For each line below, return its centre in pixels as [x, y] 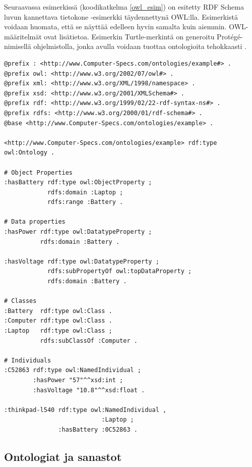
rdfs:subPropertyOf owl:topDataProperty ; [119, 271]
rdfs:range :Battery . [85, 202]
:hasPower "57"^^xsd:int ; [78, 380]
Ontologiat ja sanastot [63, 456]
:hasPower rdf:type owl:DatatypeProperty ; [78, 232]
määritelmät [23, 36]
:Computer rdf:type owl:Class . [58, 321]
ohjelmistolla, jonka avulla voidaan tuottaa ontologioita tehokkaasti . [140, 46]
